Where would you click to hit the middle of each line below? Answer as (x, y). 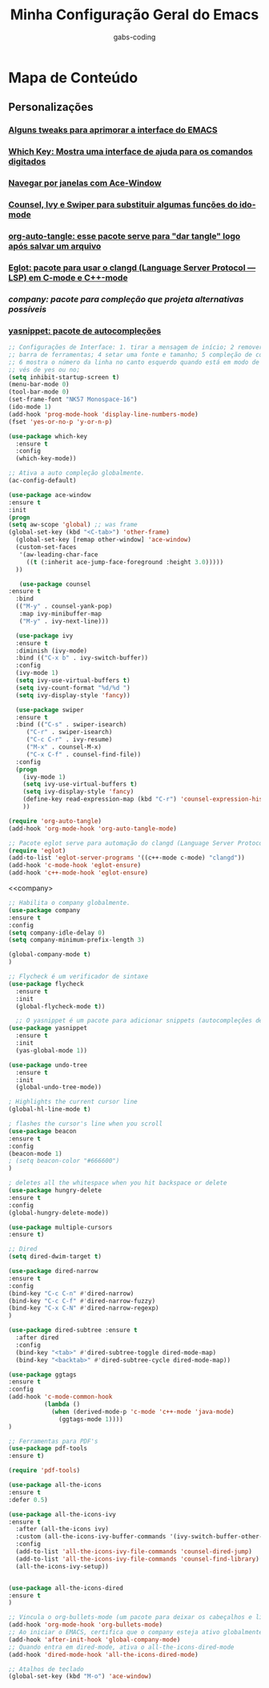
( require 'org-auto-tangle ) (55, 821)
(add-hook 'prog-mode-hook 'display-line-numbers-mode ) (103, 414)
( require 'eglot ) (37, 850)
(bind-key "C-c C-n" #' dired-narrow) (71, 1293)
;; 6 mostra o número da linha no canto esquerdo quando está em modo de (134, 362)
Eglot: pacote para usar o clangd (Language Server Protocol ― (132, 268)
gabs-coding (134, 37)
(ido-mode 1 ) (30, 407)
